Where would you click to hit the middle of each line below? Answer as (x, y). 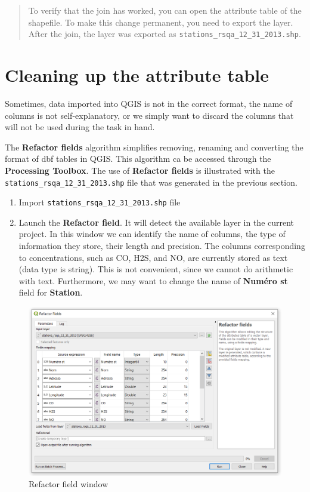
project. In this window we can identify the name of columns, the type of (152, 234)
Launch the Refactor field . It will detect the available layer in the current (156, 222)
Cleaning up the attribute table (137, 75)
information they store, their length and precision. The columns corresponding (162, 246)
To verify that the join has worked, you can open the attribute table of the (165, 10)
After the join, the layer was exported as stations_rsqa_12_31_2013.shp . (165, 34)
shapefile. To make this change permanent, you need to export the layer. (161, 22)
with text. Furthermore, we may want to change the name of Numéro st (153, 280)
